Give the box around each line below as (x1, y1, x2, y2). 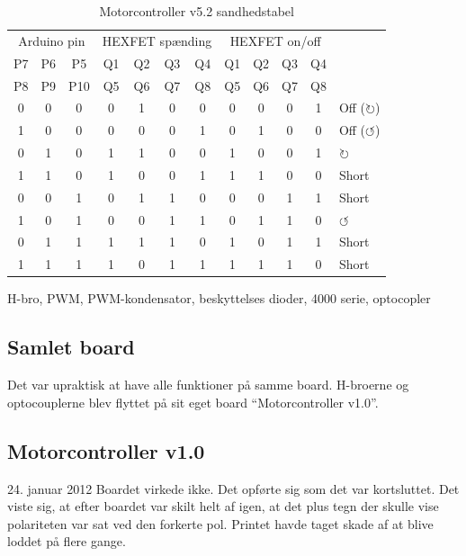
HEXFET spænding (102, 31, 212, 49)
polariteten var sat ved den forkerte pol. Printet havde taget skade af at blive (7, 514, 434, 533)
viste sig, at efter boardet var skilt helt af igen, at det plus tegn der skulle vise (7, 497, 439, 516)
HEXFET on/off (229, 31, 321, 49)
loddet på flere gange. (7, 532, 126, 551)
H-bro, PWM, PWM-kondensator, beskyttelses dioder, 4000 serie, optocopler (7, 289, 431, 308)
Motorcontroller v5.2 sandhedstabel (99, 2, 294, 20)
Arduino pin (18, 31, 85, 49)
